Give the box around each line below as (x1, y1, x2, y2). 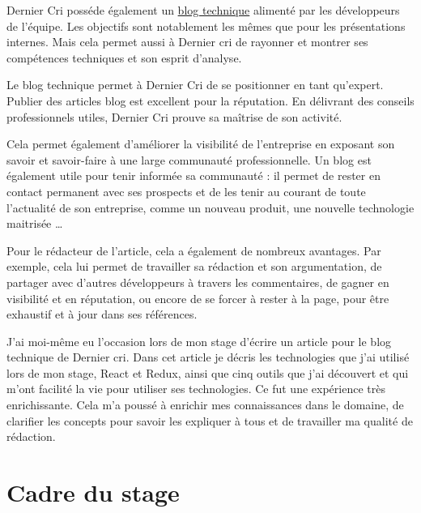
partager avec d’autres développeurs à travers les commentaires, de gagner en (6, 273, 389, 290)
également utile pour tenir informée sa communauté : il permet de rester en (6, 167, 381, 184)
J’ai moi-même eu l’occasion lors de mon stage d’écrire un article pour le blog (6, 332, 392, 349)
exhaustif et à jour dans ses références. (6, 306, 198, 323)
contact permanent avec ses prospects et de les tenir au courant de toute (6, 182, 366, 199)
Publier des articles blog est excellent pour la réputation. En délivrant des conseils (6, 92, 415, 109)
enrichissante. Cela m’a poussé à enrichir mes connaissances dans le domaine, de (6, 396, 404, 413)
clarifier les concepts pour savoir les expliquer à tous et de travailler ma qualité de (6, 412, 413, 429)
